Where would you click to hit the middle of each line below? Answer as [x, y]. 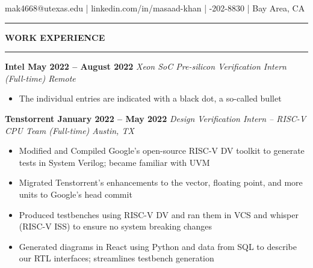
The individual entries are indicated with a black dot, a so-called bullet [150, 98]
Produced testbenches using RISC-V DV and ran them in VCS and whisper [159, 214]
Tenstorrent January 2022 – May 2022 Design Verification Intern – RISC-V [156, 118]
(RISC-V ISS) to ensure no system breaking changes [116, 226]
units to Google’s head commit [76, 194]
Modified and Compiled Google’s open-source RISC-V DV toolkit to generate [162, 151]
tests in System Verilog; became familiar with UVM [114, 162]
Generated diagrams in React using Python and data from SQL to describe [158, 246]
